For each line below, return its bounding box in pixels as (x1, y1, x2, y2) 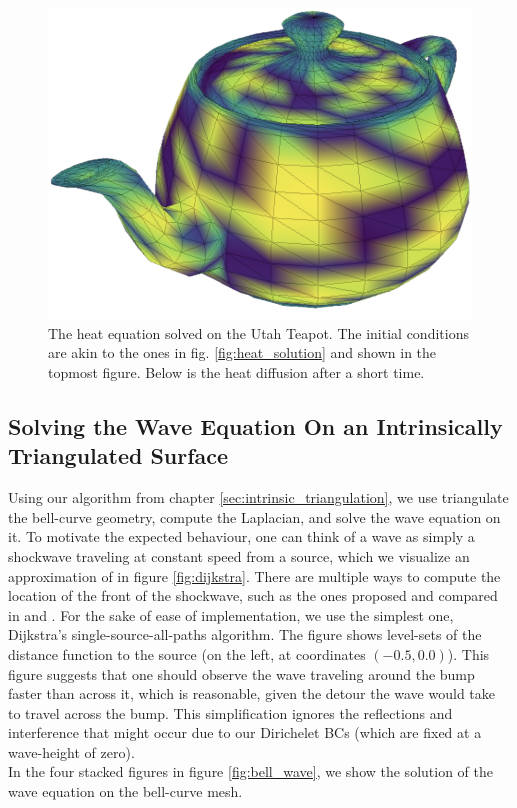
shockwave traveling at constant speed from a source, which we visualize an (8, 545, 470, 566)
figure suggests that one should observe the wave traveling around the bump (8, 663, 475, 684)
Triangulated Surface (8, 440, 229, 471)
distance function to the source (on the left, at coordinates (8, 643, 366, 664)
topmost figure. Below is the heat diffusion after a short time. (48, 361, 425, 382)
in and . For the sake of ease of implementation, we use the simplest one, (8, 604, 454, 625)
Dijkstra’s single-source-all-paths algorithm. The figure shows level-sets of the (8, 624, 482, 645)
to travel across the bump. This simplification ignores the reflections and (8, 702, 453, 723)
